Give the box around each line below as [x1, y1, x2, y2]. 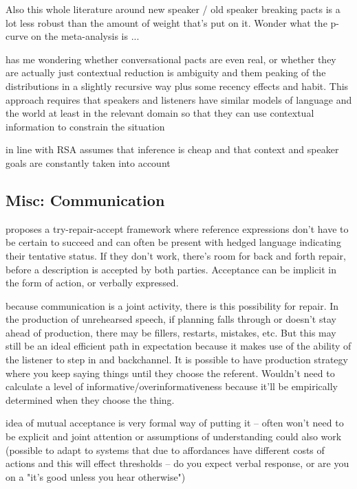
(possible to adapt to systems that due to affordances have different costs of [6, 442, 325, 457]
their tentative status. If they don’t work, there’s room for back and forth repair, [6, 248, 346, 262]
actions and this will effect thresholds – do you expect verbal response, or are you [6, 456, 349, 470]
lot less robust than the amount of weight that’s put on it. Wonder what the [6, 15, 327, 30]
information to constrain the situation [6, 119, 165, 133]
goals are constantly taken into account [6, 155, 171, 170]
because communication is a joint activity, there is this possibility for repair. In [6, 298, 339, 312]
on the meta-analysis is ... [31, 29, 140, 43]
